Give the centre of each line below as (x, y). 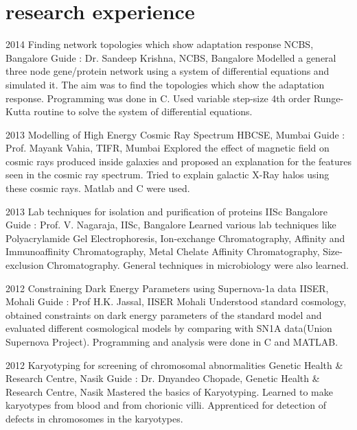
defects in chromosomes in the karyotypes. (94, 418)
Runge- (329, 98)
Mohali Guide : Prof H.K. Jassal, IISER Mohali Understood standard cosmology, (176, 301)
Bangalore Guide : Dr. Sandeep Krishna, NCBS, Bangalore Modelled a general (171, 57)
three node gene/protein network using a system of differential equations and (168, 71)
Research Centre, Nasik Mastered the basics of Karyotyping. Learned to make (169, 391)
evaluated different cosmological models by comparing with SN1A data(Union (169, 328)
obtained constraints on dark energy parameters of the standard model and (164, 314)
